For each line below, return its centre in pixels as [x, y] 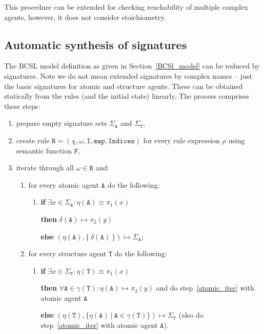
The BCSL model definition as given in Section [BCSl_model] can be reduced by [132, 66]
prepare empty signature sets [62, 123]
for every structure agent [67, 253]
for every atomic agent [64, 184]
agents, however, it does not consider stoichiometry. [85, 17]
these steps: [22, 106]
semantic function [44, 150]
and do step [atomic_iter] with [205, 288]
